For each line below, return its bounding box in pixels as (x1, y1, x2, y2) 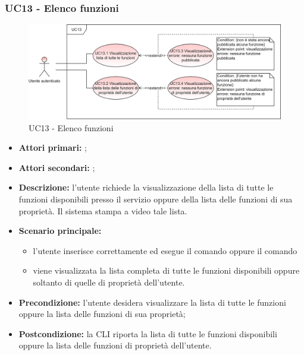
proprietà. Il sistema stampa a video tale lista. (18, 204, 187, 217)
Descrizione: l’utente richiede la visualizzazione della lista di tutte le (18, 181, 274, 194)
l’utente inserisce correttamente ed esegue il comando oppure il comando (33, 244, 297, 256)
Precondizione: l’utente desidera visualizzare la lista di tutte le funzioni (18, 296, 286, 308)
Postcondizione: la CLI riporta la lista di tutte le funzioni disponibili (18, 327, 277, 340)
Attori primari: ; (18, 141, 87, 154)
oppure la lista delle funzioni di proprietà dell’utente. (18, 339, 212, 351)
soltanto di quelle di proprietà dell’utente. (33, 275, 185, 288)
